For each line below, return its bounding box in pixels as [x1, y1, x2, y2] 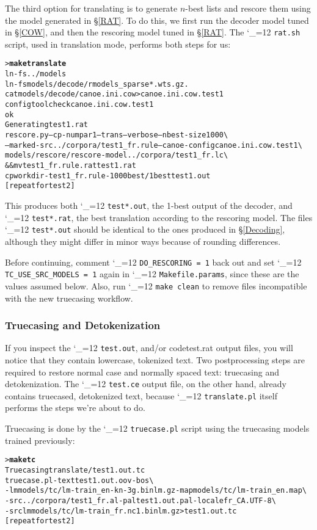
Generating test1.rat [5, 120, 89, 129]
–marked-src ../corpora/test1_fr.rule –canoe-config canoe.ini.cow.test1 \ [5, 140, 302, 150]
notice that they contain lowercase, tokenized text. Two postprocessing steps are [5, 353, 305, 366]
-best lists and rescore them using [185, 2, 311, 14]
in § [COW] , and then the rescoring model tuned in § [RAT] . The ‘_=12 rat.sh [5, 26, 301, 38]
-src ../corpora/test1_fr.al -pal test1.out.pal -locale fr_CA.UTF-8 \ [5, 496, 276, 505]
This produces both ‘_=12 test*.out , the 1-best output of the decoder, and [5, 198, 293, 211]
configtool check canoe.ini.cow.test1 [5, 100, 154, 109]
